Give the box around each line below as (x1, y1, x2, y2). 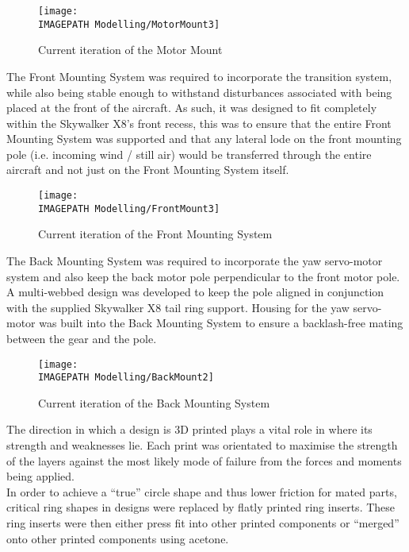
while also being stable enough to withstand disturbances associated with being (6, 83, 392, 100)
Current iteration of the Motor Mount (38, 41, 223, 58)
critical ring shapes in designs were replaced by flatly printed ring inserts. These (6, 499, 396, 515)
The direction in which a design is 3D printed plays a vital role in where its (6, 421, 373, 438)
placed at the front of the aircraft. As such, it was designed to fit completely (6, 99, 377, 116)
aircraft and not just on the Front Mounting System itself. (6, 161, 289, 178)
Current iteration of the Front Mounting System (38, 226, 273, 242)
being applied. (6, 468, 75, 484)
